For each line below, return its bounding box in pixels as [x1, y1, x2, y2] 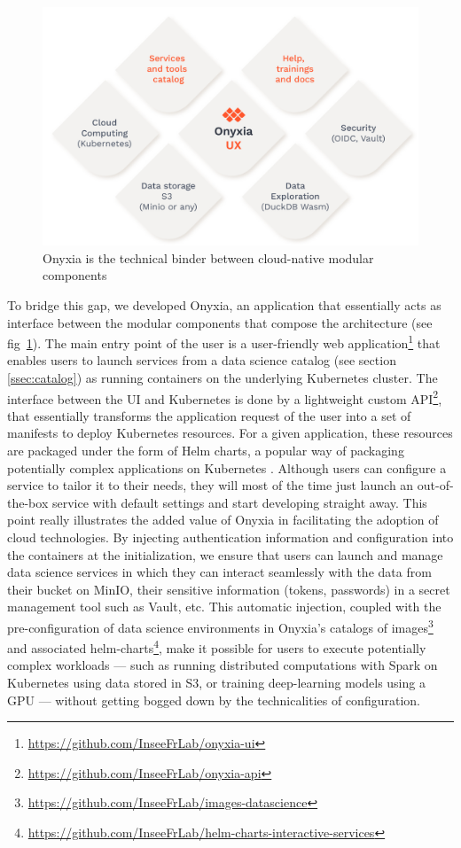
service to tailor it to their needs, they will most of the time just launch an [7, 476, 414, 494]
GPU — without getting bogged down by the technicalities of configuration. [7, 690, 420, 709]
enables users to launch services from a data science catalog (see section [7, 351, 396, 370]
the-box [7, 493, 49, 511]
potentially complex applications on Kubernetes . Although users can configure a [7, 458, 447, 477]
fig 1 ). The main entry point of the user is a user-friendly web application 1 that [7, 331, 441, 352]
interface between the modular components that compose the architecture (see [7, 313, 433, 331]
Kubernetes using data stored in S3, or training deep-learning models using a [7, 673, 426, 692]
